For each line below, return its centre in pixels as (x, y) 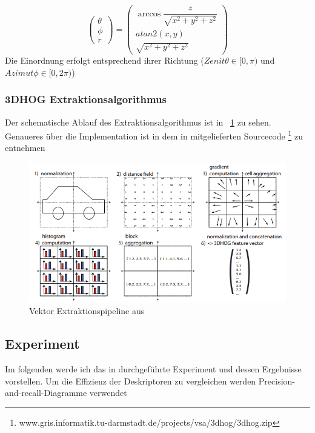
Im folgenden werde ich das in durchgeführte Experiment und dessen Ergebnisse (153, 369)
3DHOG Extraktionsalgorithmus (86, 99)
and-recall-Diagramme (46, 393)
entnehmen (25, 148)
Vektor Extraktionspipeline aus (87, 311)
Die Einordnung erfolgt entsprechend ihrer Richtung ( (104, 60)
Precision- (277, 381)
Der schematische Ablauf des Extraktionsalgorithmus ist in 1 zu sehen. (138, 122)
